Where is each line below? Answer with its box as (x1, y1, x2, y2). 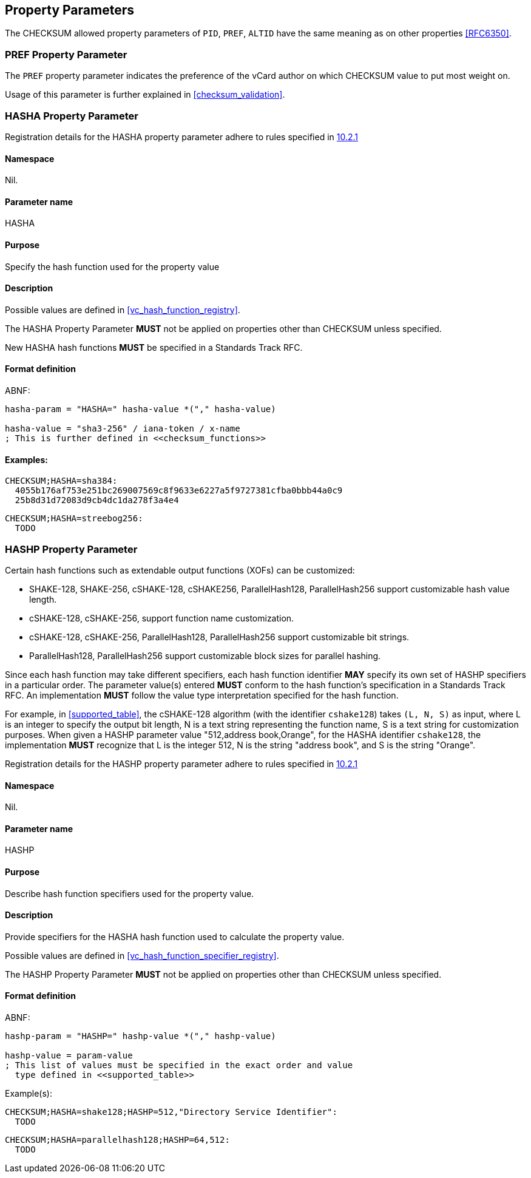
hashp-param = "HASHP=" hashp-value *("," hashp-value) (5, 1031, 276, 1041)
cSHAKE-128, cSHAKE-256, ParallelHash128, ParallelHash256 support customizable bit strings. (29, 631, 410, 642)
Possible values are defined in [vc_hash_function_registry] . (5, 304, 240, 315)
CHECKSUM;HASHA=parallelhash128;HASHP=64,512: (5, 1135, 230, 1145)
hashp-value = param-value (5, 1051, 133, 1061)
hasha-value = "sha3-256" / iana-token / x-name (5, 424, 240, 434)
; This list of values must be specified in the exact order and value (5, 1060, 353, 1071)
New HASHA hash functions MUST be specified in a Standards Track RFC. (5, 342, 303, 353)
